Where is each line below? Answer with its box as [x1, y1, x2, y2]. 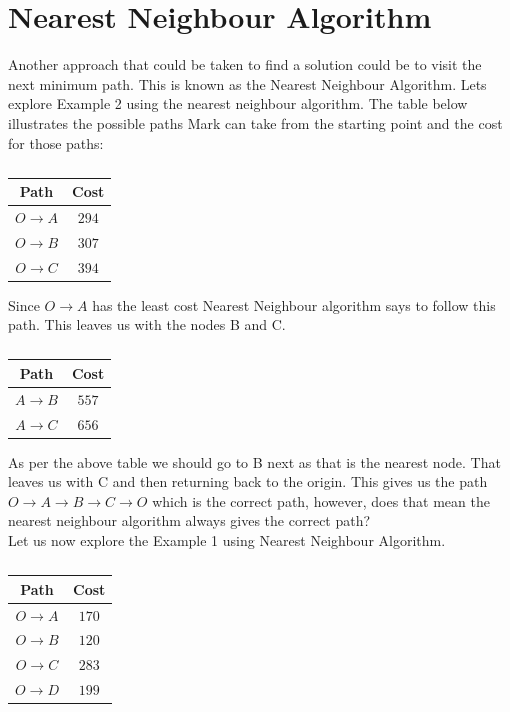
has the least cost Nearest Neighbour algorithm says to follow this [92, 294, 496, 315]
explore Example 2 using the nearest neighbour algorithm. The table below [8, 93, 468, 114]
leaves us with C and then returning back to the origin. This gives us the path [8, 471, 488, 492]
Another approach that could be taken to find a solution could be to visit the [8, 54, 482, 75]
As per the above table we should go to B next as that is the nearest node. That [8, 451, 501, 472]
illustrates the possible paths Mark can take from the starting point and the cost [8, 112, 503, 133]
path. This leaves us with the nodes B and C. [8, 314, 286, 335]
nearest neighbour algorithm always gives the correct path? [8, 510, 371, 531]
